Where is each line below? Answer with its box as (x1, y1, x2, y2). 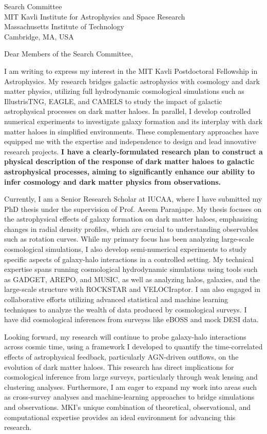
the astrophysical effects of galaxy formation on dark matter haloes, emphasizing (4, 213, 258, 224)
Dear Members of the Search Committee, (4, 48, 133, 59)
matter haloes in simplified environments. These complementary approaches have (4, 126, 259, 136)
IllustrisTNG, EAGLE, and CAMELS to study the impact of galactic (4, 95, 222, 106)
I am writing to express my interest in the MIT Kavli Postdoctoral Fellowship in (4, 65, 258, 76)
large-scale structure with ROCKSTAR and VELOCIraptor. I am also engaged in (4, 284, 260, 294)
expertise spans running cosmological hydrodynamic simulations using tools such (4, 264, 258, 274)
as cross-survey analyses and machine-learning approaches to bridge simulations (4, 391, 255, 402)
